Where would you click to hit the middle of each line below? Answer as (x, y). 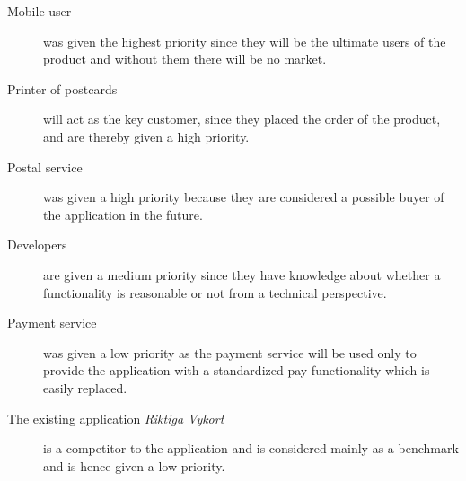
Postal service (45, 166)
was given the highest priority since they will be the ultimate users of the (245, 41)
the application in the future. (123, 214)
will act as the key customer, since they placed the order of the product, (242, 119)
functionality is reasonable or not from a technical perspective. (215, 292)
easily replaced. (85, 387)
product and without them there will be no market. (185, 59)
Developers (37, 245)
